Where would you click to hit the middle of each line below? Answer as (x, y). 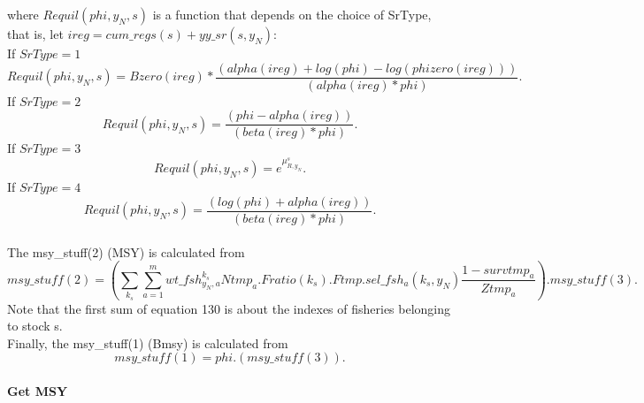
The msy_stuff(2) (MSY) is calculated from (126, 251)
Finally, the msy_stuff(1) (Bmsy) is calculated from (148, 342)
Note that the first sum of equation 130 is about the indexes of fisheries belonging (229, 308)
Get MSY (38, 391)
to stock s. (35, 326)
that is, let (35, 34)
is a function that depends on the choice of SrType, (292, 14)
